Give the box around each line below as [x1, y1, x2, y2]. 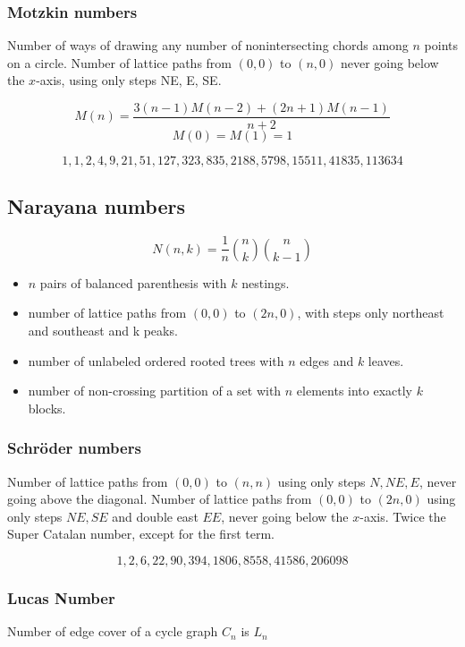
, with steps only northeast [297, 303, 444, 322]
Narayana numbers [7, 192, 185, 220]
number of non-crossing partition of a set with [28, 381, 282, 400]
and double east [112, 507, 199, 525]
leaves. [368, 351, 404, 370]
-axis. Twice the [359, 507, 446, 525]
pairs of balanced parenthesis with [39, 273, 227, 292]
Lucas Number [7, 586, 115, 609]
